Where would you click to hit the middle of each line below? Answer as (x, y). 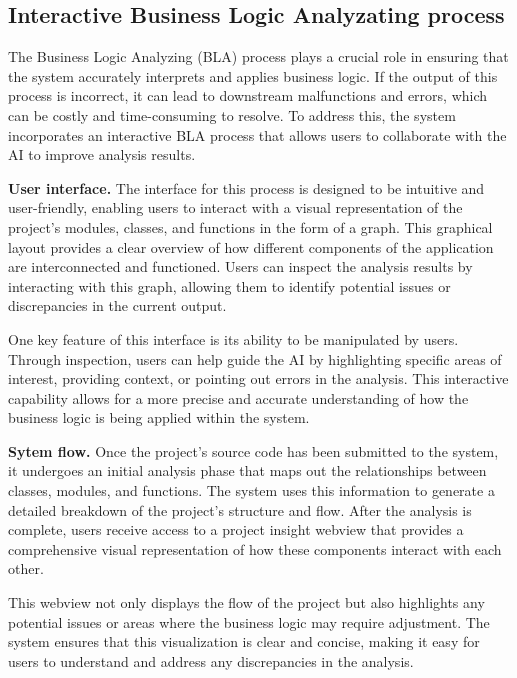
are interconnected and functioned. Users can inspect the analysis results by (240, 266)
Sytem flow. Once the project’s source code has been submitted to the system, (253, 450)
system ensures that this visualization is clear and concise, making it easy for (244, 641)
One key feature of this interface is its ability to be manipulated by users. (233, 338)
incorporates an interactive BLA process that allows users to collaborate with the (257, 134)
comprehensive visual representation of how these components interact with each (255, 548)
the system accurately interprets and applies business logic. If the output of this (253, 75)
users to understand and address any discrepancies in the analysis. (211, 660)
